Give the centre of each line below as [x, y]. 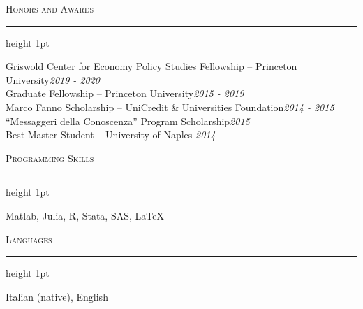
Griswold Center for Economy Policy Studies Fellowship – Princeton [151, 66]
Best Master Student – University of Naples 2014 [111, 135]
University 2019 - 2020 [53, 79]
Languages [29, 239]
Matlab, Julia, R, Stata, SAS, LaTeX [85, 215]
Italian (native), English [57, 296]
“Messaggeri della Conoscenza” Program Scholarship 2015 [128, 121]
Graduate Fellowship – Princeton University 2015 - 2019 [125, 93]
